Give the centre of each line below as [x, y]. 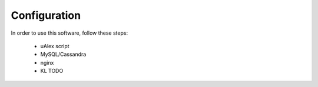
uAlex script [55, 46]
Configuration [46, 15]
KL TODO [52, 71]
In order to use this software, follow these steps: [69, 33]
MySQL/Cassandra [63, 54]
